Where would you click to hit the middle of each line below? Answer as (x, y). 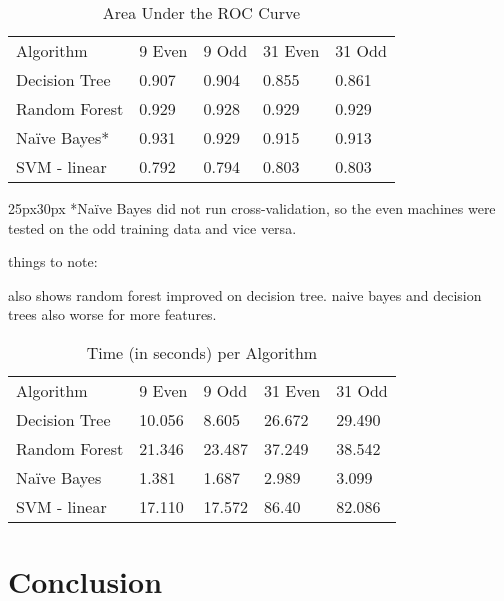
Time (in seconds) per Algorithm (202, 352)
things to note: (53, 261)
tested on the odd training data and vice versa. (152, 227)
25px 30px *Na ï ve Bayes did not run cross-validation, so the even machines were (252, 208)
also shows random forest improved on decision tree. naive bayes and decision (245, 294)
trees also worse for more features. (112, 314)
